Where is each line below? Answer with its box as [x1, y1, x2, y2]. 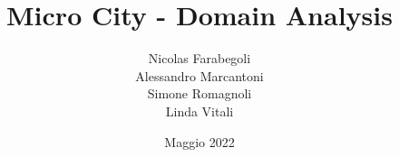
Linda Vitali [165, 101, 234, 120]
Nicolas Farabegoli [148, 49, 251, 68]
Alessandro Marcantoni [135, 66, 264, 85]
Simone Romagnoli [147, 84, 252, 103]
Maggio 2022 [164, 132, 235, 151]
